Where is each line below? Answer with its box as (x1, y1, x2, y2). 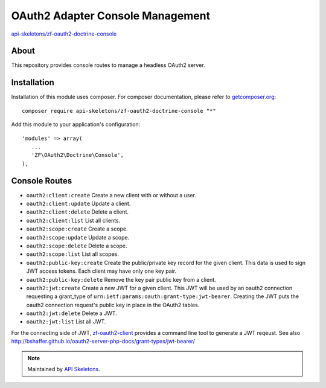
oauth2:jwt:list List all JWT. (26, 318, 106, 325)
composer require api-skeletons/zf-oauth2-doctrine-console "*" (22, 107, 217, 114)
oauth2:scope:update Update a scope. (26, 234, 130, 241)
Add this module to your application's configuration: (11, 121, 141, 128)
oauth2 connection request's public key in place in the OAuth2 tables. (26, 301, 200, 308)
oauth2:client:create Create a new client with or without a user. (26, 191, 196, 199)
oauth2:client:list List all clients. (26, 217, 121, 224)
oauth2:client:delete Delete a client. (26, 208, 129, 215)
